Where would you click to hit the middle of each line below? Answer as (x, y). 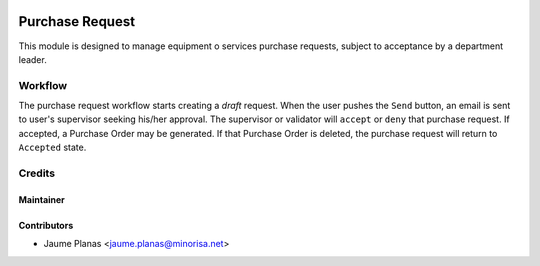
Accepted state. (52, 147)
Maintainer (41, 199)
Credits (36, 173)
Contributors (46, 225)
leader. (32, 59)
